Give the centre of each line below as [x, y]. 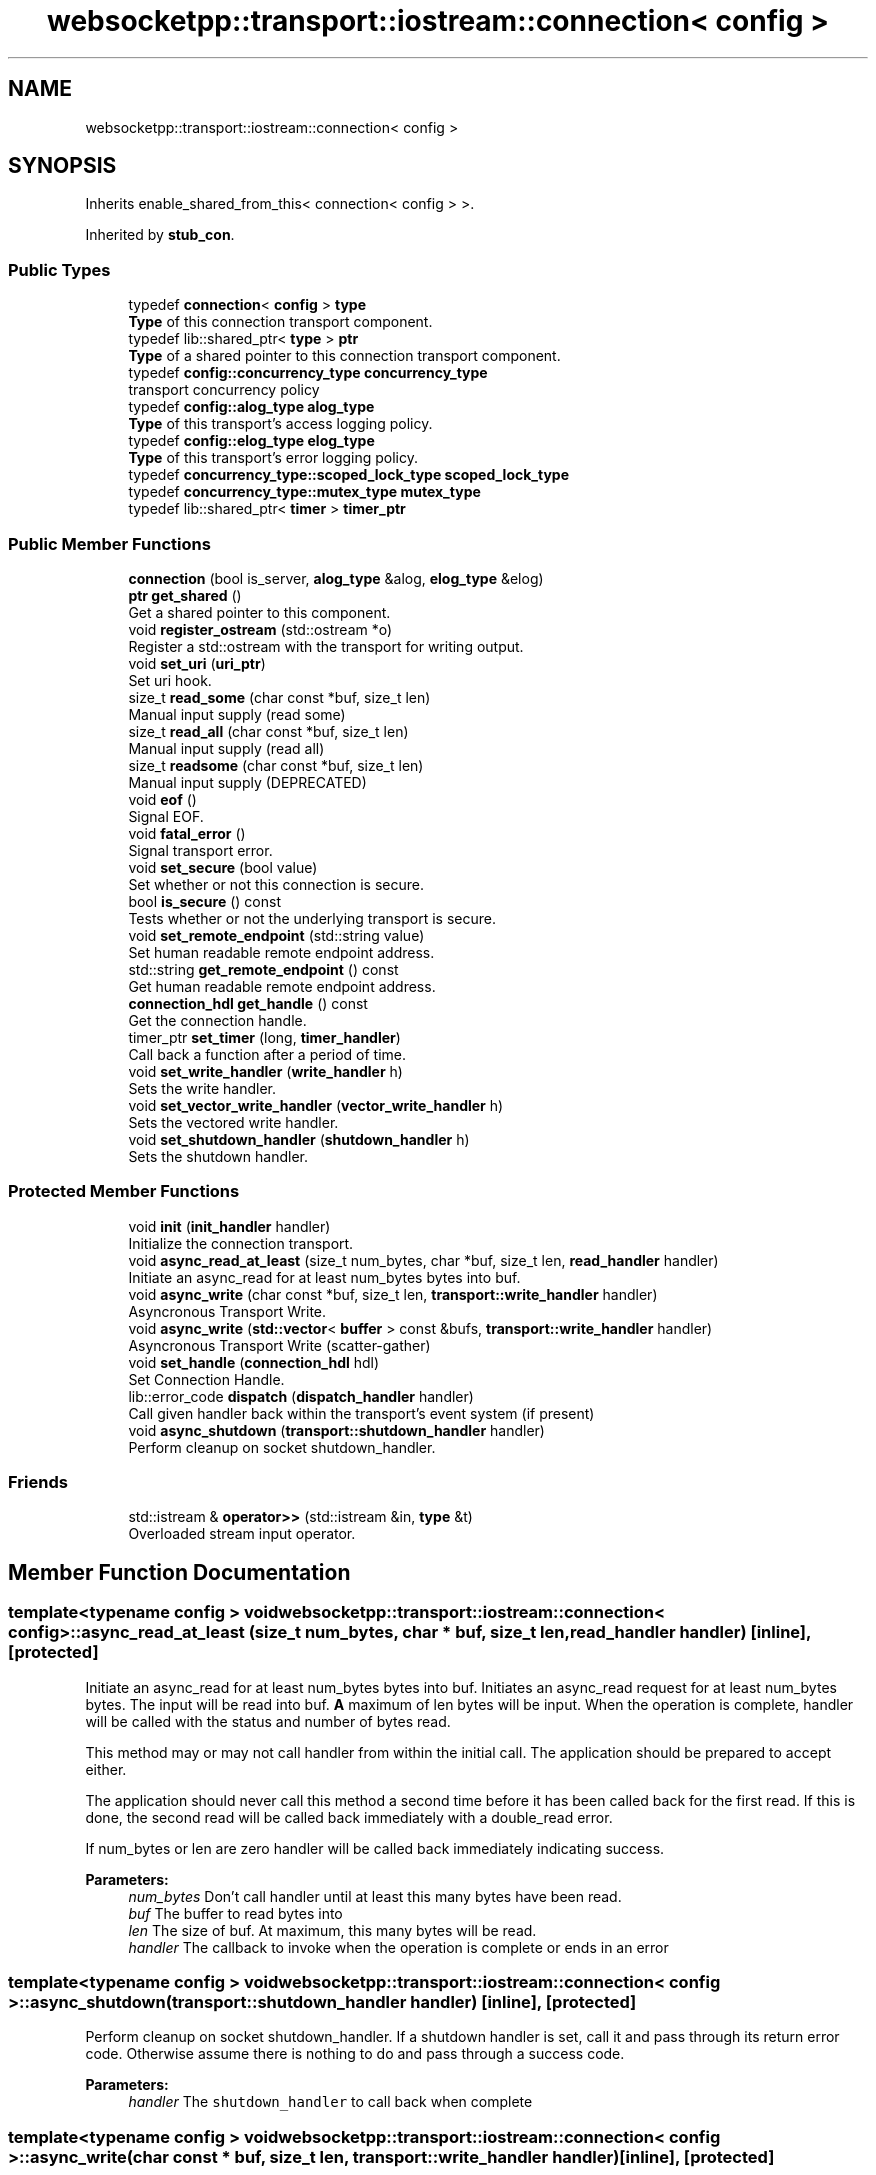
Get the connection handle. [217, 1020]
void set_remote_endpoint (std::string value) [276, 935]
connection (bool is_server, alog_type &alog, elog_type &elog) [336, 578]
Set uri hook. [170, 680]
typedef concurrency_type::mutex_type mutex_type [304, 492]
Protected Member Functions [124, 1191]
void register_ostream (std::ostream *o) [260, 629]
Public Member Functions [109, 543]
